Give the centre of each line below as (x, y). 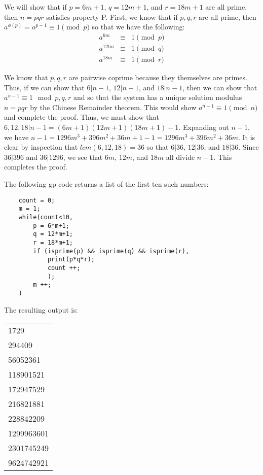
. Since (249, 147)
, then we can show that (220, 87)
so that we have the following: (138, 27)
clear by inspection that (41, 147)
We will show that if (35, 7)
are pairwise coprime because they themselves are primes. (158, 77)
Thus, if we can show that (44, 87)
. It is (247, 137)
